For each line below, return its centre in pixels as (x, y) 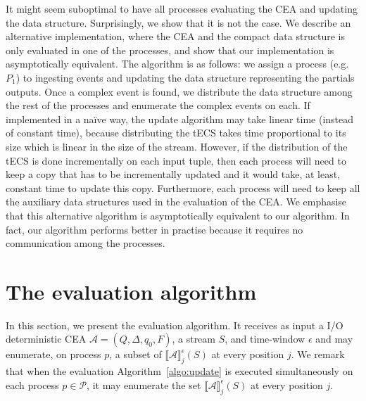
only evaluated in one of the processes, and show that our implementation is (170, 50)
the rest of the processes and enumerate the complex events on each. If (158, 105)
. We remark (318, 354)
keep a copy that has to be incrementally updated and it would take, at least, (173, 174)
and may (334, 339)
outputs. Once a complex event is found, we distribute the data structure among (179, 91)
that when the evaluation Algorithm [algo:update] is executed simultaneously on (179, 371)
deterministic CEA (46, 339)
